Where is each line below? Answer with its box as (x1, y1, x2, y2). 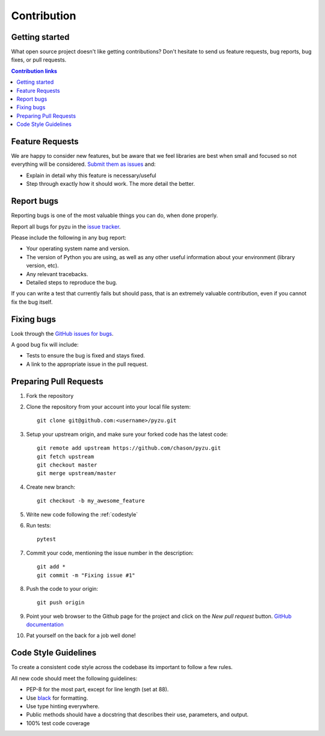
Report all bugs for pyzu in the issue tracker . (11, 223, 121, 230)
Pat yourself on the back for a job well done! (26, 632, 136, 639)
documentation (26, 621, 64, 628)
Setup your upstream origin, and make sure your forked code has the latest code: (26, 430, 228, 438)
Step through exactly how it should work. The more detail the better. (26, 180, 195, 187)
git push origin (37, 599, 85, 606)
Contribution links (11, 67, 57, 75)
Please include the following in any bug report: (11, 234, 126, 241)
